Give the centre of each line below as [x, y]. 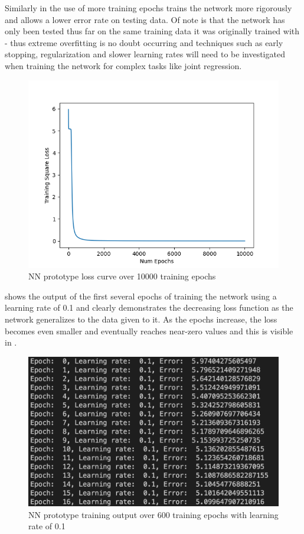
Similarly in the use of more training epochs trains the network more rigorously [148, 8]
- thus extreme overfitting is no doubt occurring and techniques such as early [144, 42]
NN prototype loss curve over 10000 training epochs [122, 276]
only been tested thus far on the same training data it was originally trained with [152, 31]
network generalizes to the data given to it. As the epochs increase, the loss [141, 319]
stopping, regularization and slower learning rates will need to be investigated [145, 54]
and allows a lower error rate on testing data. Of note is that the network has [145, 19]
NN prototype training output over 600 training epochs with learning [153, 514]
